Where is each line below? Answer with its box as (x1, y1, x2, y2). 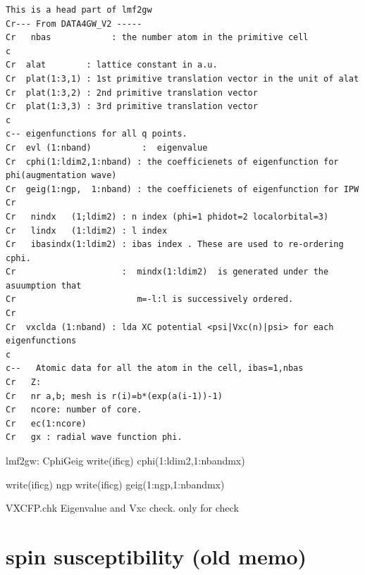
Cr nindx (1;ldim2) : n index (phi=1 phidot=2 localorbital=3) (6, 211, 329, 222)
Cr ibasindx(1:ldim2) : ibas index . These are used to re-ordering (6, 239, 344, 250)
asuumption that (6, 280, 82, 291)
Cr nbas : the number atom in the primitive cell (6, 32, 309, 43)
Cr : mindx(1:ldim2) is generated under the (6, 267, 329, 277)
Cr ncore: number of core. (6, 405, 142, 415)
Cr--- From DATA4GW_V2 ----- (6, 18, 142, 29)
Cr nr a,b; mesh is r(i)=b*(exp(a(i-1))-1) (6, 391, 223, 401)
